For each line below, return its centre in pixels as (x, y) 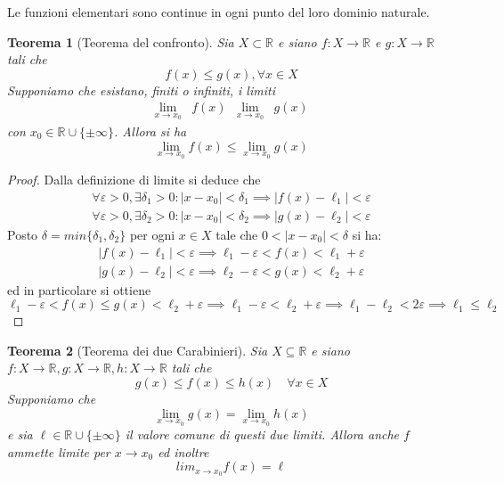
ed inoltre (183, 451)
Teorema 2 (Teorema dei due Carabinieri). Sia (138, 350)
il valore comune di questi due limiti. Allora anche (262, 434)
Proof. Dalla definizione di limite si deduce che (134, 180)
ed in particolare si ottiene (79, 289)
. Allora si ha (150, 131)
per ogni (152, 234)
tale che (237, 234)
